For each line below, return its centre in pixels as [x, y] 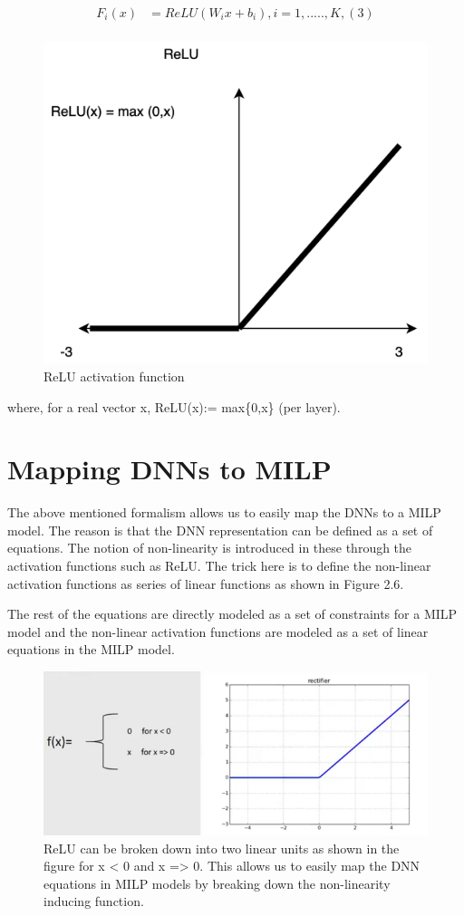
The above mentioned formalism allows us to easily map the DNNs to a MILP [224, 512]
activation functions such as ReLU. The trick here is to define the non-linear [219, 566]
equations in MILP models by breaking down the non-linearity [217, 883]
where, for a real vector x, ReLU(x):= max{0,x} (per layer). [174, 406]
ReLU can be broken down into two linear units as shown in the [222, 848]
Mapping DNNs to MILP [169, 469]
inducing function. [94, 901]
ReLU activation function [114, 376]
